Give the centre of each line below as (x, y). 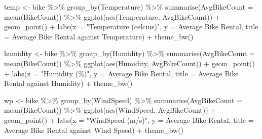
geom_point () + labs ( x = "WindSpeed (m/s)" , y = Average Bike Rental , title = (129, 120)
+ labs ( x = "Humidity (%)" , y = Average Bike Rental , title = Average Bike (121, 73)
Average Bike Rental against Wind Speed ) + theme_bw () (94, 130)
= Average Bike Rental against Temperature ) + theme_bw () (99, 36)
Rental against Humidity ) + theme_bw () (68, 83)
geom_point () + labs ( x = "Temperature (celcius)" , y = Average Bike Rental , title (131, 27)
